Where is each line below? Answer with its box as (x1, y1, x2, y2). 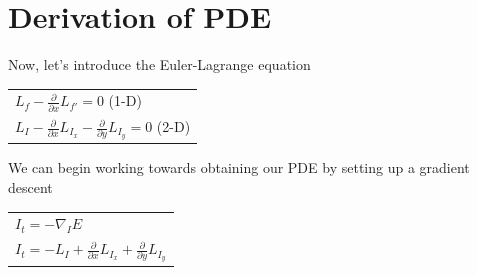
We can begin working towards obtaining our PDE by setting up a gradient (8, 157, 470, 178)
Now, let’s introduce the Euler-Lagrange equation (8, 54, 311, 75)
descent (8, 176, 53, 197)
